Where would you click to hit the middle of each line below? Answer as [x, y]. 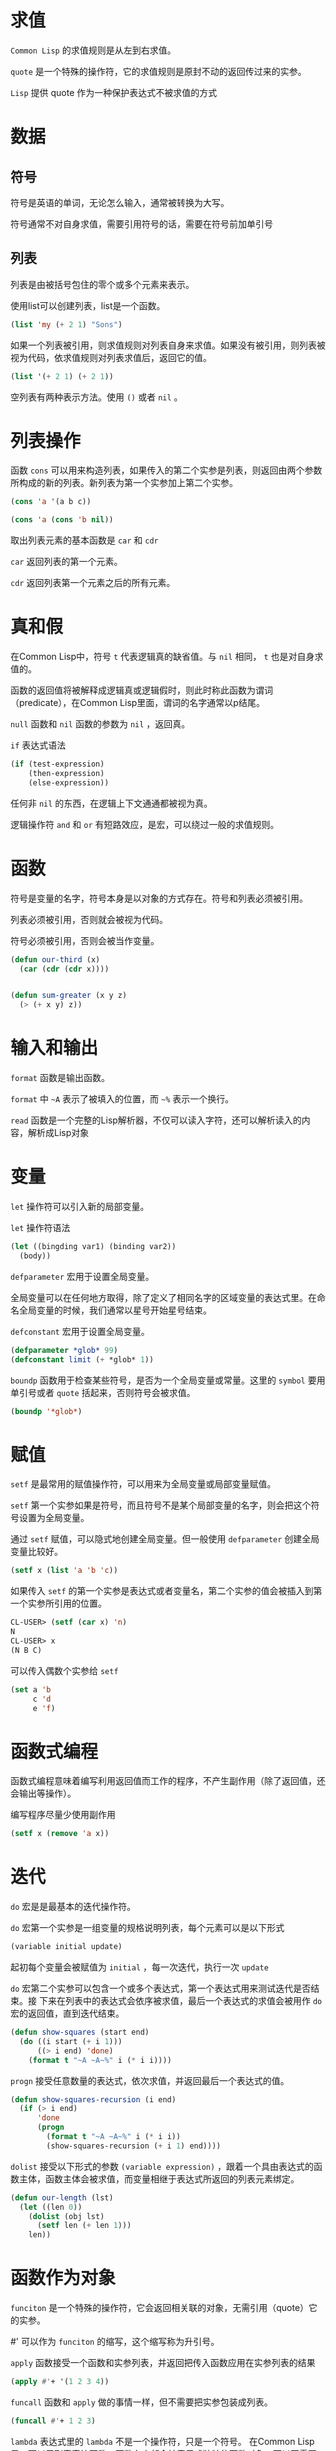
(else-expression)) [69, 782]
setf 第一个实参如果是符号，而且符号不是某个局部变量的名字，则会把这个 [161, 1505]
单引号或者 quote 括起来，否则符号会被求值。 [103, 1392]
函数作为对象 [63, 2278]
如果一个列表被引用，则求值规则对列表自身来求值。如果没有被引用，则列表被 [168, 345]
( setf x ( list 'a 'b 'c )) [64, 1571]
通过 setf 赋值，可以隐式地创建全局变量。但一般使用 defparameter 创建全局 [165, 1539]
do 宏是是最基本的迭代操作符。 [73, 1907]
